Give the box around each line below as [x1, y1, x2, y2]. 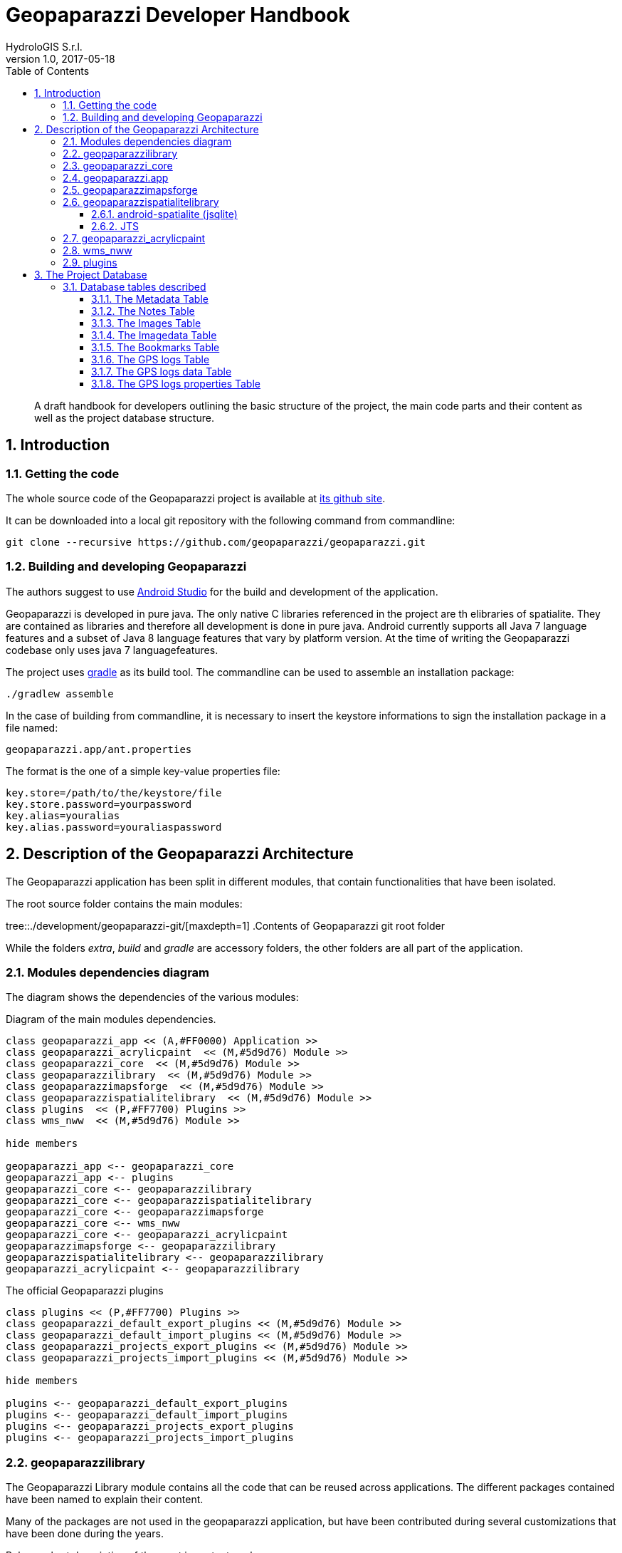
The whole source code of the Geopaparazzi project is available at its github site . [6, 492, 386, 504]
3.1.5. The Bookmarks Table [91, 341, 220, 353]
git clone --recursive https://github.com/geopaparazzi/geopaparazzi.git [6, 536, 426, 548]
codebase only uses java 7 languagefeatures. [6, 643, 218, 656]
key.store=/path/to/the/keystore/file [6, 786, 222, 799]
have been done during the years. [6, 1527, 164, 1540]
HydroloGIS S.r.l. [6, 40, 83, 53]
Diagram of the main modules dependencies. [6, 1013, 216, 1026]
